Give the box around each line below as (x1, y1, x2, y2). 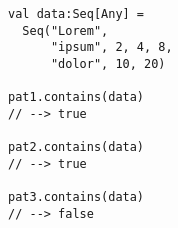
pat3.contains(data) (8, 190, 145, 205)
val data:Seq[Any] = (8, 7, 145, 21)
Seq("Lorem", (22, 23, 109, 38)
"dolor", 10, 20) (50, 56, 166, 71)
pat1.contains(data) (8, 90, 145, 105)
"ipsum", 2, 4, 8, (50, 40, 173, 55)
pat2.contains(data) (8, 140, 145, 155)
